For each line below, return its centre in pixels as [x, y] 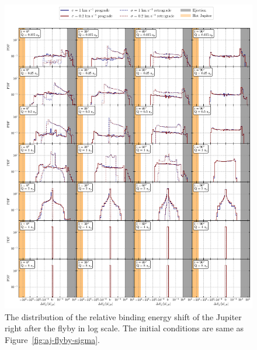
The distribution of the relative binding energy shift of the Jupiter [123, 316]
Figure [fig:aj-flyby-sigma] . [52, 339]
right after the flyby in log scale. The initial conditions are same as [124, 328]
